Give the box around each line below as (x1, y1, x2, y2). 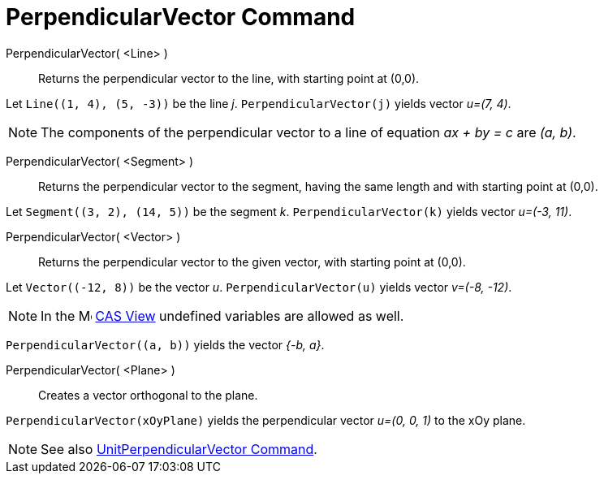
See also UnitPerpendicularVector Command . (41, 440, 317, 457)
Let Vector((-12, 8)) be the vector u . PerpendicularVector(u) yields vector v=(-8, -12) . (6, 279, 512, 294)
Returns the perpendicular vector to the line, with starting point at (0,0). (38, 71, 420, 85)
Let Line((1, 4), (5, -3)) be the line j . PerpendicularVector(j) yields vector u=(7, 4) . (6, 96, 511, 110)
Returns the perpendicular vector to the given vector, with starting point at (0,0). (38, 254, 466, 269)
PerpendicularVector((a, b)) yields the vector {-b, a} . (6, 337, 325, 352)
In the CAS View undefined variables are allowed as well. (41, 307, 404, 324)
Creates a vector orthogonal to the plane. (38, 387, 258, 402)
